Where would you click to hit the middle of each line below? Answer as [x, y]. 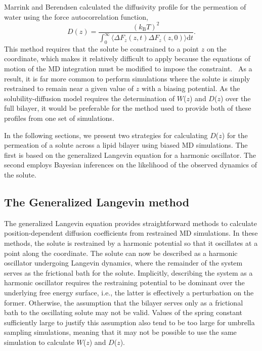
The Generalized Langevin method [97, 202]
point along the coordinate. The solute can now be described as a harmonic [121, 253]
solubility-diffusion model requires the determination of [90, 98]
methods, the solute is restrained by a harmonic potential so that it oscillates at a [131, 243]
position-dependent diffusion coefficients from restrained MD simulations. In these [131, 233]
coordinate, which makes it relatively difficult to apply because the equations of [127, 58]
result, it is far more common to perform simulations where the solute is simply [127, 78]
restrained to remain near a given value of [69, 88]
